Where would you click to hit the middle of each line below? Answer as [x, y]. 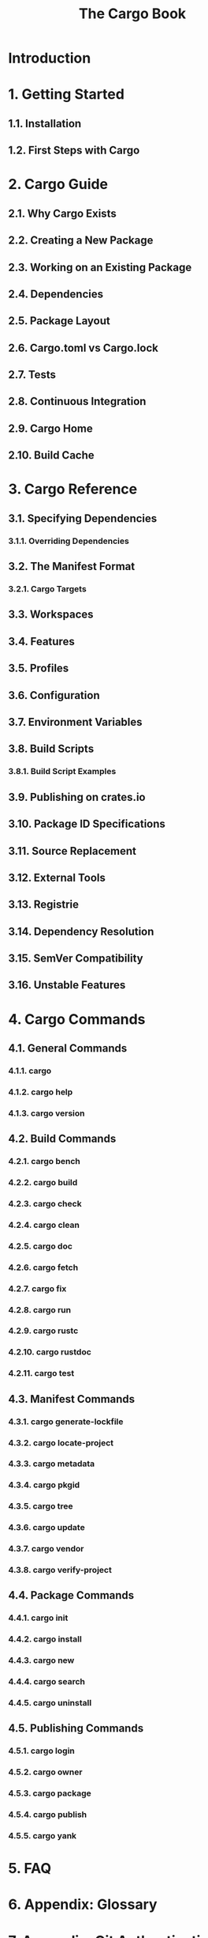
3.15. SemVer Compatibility [76, 959]
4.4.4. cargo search [46, 1682]
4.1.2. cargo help [41, 1092]
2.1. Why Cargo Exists [62, 213]
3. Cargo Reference [73, 489]
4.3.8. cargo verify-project [60, 1570]
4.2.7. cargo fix [37, 1288]
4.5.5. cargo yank [43, 1836]
